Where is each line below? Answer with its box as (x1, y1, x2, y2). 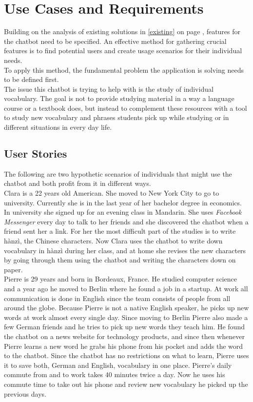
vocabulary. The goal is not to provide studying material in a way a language (4, 93, 234, 103)
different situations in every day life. (4, 122, 112, 132)
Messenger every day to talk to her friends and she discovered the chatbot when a (4, 216, 249, 226)
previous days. (4, 388, 46, 399)
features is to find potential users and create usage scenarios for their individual (4, 45, 242, 56)
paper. (4, 264, 23, 274)
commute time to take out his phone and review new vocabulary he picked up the (4, 379, 248, 389)
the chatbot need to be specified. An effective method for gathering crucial (4, 36, 227, 46)
